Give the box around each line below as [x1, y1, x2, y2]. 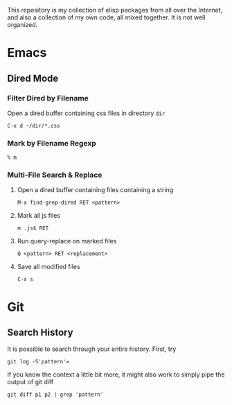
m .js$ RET [17, 225, 49, 232]
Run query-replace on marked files [17, 237, 117, 245]
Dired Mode [7, 72, 59, 84]
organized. [7, 21, 38, 28]
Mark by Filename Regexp [7, 138, 97, 148]
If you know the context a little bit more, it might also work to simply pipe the [7, 370, 225, 379]
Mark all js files [17, 212, 61, 220]
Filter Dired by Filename [7, 93, 89, 103]
